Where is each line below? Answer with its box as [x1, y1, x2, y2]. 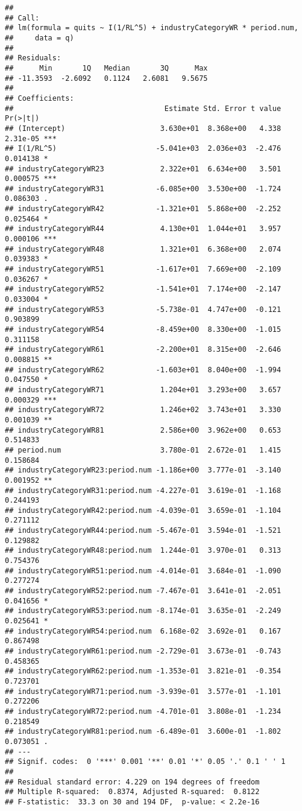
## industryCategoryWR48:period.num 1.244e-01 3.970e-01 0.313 [5, 546, 282, 555]
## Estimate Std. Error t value [5, 104, 282, 113]
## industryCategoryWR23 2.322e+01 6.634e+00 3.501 [5, 164, 282, 173]
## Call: [5, 13, 40, 22]
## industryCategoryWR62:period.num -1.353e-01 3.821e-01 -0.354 [5, 667, 282, 676]
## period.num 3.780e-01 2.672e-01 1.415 [5, 445, 282, 454]
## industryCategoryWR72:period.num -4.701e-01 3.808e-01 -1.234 [5, 707, 282, 716]
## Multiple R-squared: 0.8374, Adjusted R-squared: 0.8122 [5, 787, 260, 797]
